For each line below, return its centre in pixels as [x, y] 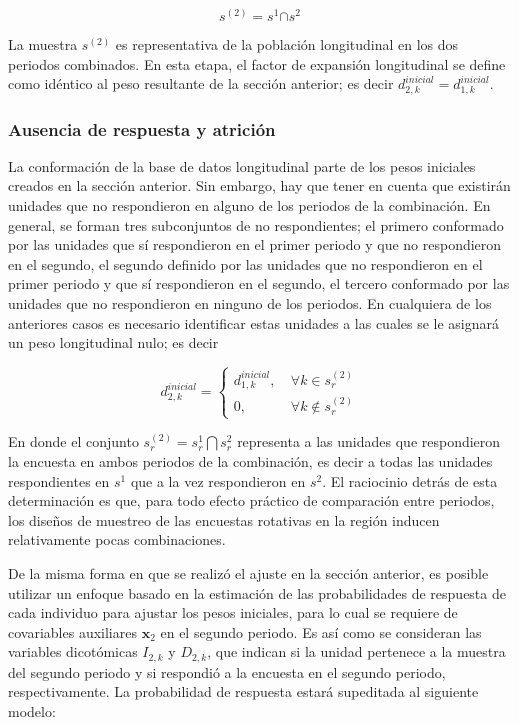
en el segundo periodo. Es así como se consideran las [321, 631]
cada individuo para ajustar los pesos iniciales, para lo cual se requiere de [233, 612]
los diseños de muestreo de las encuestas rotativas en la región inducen [224, 519]
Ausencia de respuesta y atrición [142, 128]
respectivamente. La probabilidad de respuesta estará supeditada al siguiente [243, 691]
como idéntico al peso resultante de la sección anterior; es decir [201, 83]
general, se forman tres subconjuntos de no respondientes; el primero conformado [256, 224]
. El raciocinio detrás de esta [410, 480]
